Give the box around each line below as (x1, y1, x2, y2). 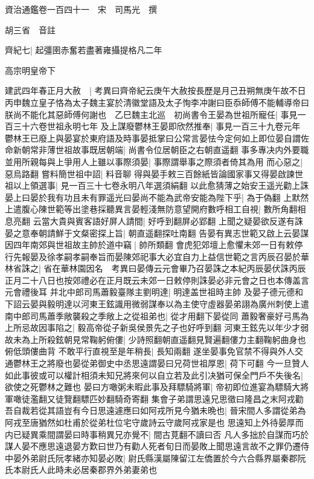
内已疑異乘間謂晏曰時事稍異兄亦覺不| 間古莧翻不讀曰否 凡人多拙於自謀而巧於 (5, 428, 309, 440)
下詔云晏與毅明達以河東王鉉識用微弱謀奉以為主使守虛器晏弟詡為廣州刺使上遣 (5, 298, 309, 310)
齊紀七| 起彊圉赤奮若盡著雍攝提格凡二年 (5, 44, 162, 56)
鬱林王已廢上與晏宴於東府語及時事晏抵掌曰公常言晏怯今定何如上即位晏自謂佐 (5, 131, 309, 144)
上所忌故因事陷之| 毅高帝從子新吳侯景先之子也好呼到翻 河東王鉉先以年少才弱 (5, 321, 309, 334)
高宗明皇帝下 (5, 64, 56, 76)
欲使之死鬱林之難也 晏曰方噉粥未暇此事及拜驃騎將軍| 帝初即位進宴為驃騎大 (5, 380, 301, 393)
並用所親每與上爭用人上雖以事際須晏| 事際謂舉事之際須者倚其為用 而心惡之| (5, 155, 303, 168)
